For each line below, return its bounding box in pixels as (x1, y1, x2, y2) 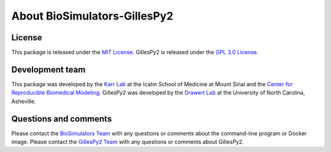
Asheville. (11, 98, 36, 105)
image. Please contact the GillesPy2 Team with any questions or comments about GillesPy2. (11, 138, 245, 146)
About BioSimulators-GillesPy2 (11, 9, 174, 23)
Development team (11, 64, 86, 74)
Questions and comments (11, 114, 112, 124)
